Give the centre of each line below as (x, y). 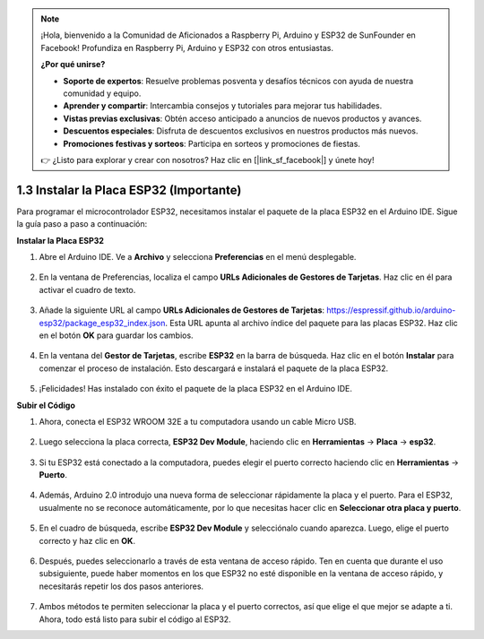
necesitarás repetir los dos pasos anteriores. (121, 586)
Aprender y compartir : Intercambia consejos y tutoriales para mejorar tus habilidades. (223, 106)
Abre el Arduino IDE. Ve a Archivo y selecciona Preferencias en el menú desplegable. (198, 256)
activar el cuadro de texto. (87, 289)
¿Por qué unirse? (73, 65)
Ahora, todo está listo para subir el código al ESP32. (135, 619)
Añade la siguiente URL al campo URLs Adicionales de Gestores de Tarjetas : (182, 310)
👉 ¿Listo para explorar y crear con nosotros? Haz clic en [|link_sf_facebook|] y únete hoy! (207, 160)
